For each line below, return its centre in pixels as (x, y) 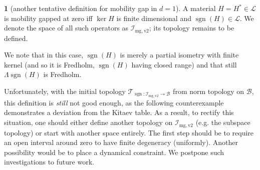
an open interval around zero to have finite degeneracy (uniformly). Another (121, 142)
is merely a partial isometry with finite (179, 55)
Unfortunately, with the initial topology (65, 91)
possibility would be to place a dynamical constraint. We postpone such (114, 152)
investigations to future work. (49, 162)
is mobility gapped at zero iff (48, 18)
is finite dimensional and (154, 18)
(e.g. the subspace (223, 122)
